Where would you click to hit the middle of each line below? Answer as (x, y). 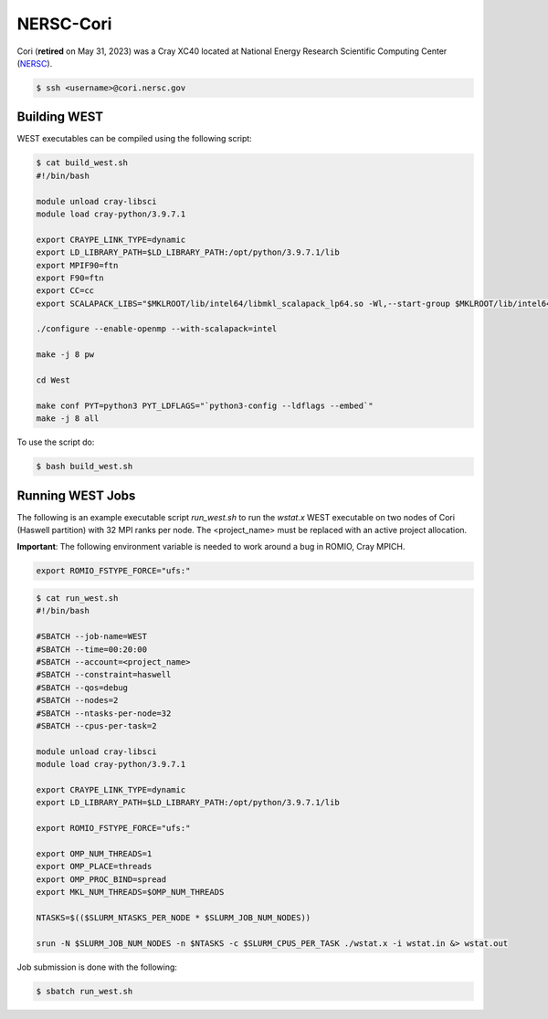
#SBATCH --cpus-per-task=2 (96, 725)
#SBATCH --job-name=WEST (92, 636)
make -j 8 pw (65, 355)
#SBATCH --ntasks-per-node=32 (104, 713)
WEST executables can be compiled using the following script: (135, 139)
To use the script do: (56, 442)
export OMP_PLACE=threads (94, 867)
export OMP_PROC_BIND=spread (101, 879)
